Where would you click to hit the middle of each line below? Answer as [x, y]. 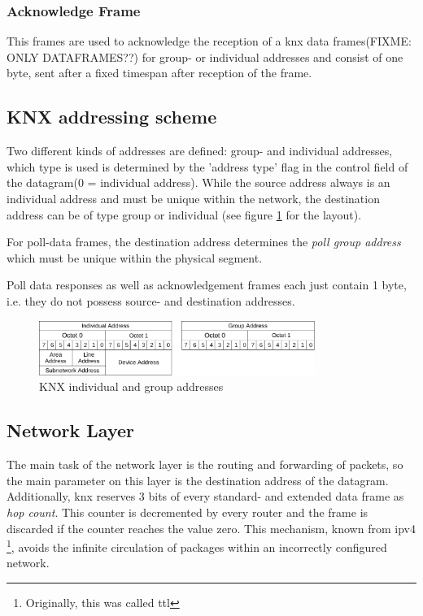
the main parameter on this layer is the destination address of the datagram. [198, 480]
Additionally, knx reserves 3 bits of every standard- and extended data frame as [205, 496]
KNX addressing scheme [112, 117]
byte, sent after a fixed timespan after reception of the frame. [159, 73]
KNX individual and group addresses [131, 386]
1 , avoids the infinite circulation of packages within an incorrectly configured [197, 546]
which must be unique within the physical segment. [135, 257]
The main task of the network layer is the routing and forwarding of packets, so [205, 464]
